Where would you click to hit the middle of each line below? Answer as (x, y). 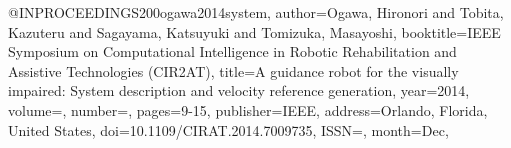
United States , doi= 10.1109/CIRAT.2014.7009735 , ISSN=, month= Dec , (228, 129)
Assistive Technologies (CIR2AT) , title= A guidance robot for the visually (233, 70)
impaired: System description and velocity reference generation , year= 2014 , (239, 90)
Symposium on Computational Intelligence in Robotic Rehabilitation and (232, 51)
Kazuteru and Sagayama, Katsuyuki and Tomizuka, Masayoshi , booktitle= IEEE (254, 31)
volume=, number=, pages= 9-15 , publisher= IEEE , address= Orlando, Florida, (248, 109)
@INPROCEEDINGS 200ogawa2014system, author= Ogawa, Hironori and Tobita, (256, 12)
